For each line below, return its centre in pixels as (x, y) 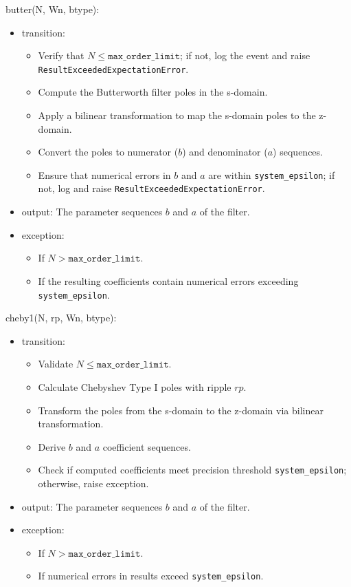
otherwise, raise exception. (93, 483)
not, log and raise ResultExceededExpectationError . (151, 188)
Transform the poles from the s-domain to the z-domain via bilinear (181, 410)
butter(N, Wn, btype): (53, 9)
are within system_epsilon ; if (272, 174)
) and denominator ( (225, 152)
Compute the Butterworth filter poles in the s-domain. (153, 92)
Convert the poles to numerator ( (108, 152)
